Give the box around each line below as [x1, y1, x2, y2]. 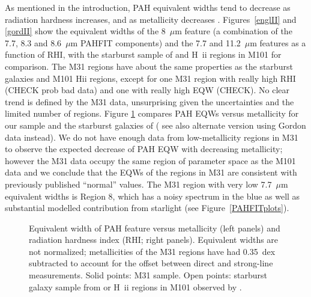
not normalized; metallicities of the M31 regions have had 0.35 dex [29, 245, 276, 257]
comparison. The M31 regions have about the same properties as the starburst [5, 60, 293, 72]
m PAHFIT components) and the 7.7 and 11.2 [70, 36, 241, 49]
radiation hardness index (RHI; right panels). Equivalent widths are [29, 233, 279, 246]
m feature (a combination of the [175, 25, 292, 37]
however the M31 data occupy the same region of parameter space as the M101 [5, 154, 296, 167]
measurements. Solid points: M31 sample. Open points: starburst [29, 269, 267, 281]
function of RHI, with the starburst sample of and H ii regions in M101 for [5, 48, 282, 61]
